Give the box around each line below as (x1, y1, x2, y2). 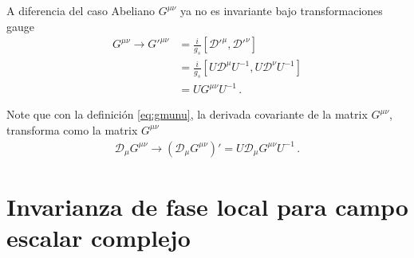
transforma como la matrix (6, 121, 138, 138)
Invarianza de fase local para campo (6, 190, 408, 222)
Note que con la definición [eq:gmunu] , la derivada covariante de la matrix (6, 106, 368, 123)
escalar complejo (6, 221, 191, 253)
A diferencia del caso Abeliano (6, 2, 156, 18)
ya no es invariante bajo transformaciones (179, 2, 383, 18)
